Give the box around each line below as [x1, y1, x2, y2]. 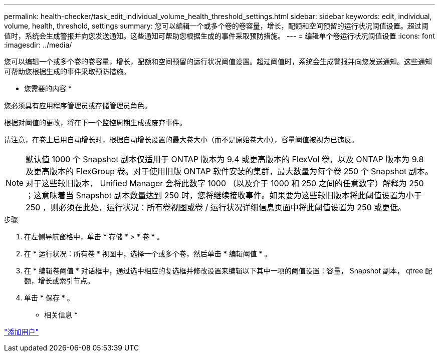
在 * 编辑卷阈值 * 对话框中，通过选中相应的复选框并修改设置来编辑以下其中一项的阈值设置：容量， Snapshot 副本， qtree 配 [24, 266, 432, 275]
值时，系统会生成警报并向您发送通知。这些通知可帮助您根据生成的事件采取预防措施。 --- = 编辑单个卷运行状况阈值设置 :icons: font [4, 32, 435, 40]
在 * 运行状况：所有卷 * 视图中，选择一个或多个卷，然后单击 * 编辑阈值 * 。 [24, 249, 272, 258]
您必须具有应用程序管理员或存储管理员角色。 [4, 101, 151, 110]
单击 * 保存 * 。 [24, 293, 74, 302]
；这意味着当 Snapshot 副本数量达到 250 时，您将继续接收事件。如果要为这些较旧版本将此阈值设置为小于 [26, 190, 422, 200]
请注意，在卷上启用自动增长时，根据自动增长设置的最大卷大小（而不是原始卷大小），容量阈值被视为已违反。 [4, 135, 358, 144]
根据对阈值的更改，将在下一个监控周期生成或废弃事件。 [4, 118, 186, 127]
